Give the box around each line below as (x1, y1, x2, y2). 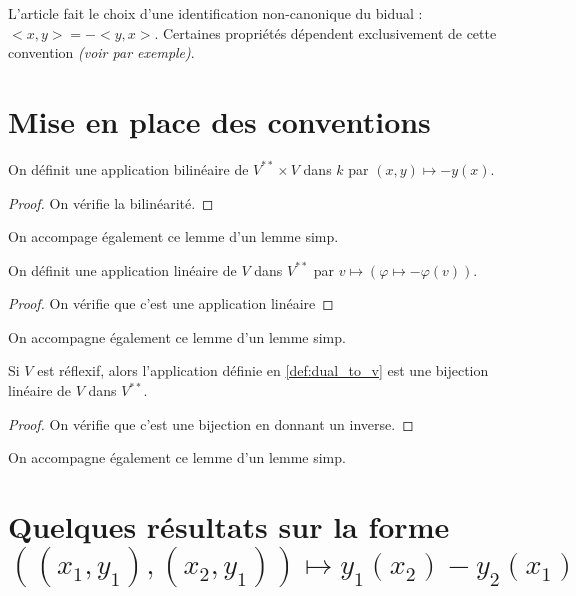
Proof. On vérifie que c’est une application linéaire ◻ (8, 293, 334, 314)
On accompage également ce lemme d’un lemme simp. (8, 226, 339, 247)
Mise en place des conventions (8, 100, 431, 141)
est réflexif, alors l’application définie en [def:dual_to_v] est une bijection (37, 360, 489, 381)
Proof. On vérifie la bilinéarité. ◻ (8, 192, 214, 213)
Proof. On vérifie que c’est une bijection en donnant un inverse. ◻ (8, 413, 414, 434)
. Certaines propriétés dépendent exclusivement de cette (154, 22, 497, 43)
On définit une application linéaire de (8, 259, 237, 280)
